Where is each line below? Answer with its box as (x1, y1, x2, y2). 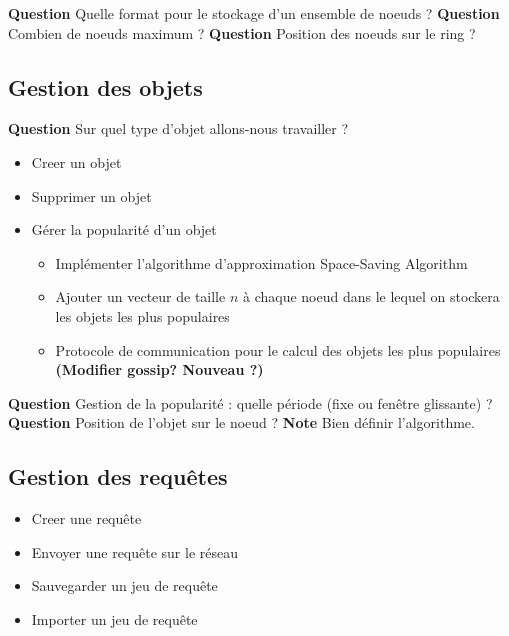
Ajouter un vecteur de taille (55, 286, 226, 307)
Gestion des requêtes (8, 461, 228, 492)
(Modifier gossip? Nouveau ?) (55, 359, 264, 380)
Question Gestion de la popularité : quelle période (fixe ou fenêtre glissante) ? (8, 392, 493, 413)
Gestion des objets (8, 71, 203, 102)
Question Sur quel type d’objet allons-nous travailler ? (8, 118, 349, 139)
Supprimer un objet (31, 185, 152, 206)
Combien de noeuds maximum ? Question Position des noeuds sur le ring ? (8, 22, 476, 43)
